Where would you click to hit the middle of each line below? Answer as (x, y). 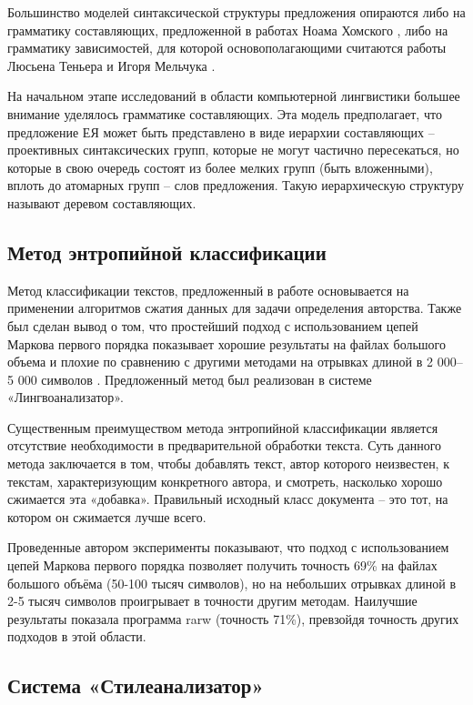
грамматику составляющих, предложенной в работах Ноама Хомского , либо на (228, 30)
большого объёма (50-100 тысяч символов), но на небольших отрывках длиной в (232, 583)
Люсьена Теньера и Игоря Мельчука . (111, 65)
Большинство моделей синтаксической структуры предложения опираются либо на (236, 12)
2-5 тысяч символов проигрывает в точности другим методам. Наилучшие (212, 601)
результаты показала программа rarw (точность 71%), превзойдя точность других (233, 618)
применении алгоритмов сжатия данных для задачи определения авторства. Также (235, 308)
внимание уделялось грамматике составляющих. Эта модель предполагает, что (225, 113)
